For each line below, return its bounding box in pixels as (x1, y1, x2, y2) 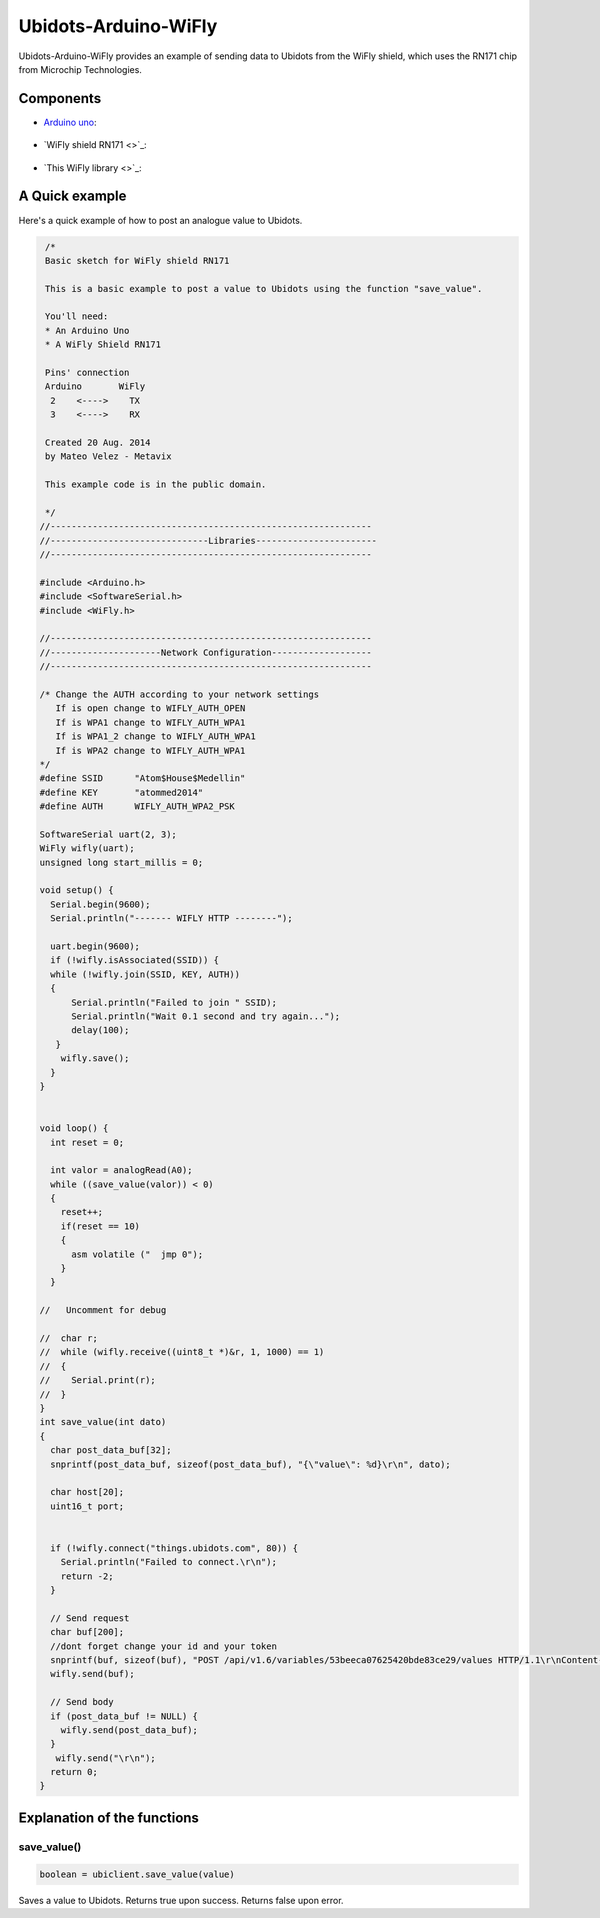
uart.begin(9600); (50, 941, 140, 952)
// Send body (50, 1696, 114, 1708)
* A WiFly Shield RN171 (45, 339, 162, 350)
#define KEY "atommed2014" (39, 786, 204, 798)
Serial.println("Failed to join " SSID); (71, 996, 277, 1008)
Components (18, 90, 102, 107)
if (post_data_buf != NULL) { (50, 1710, 199, 1722)
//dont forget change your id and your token (50, 1640, 277, 1652)
